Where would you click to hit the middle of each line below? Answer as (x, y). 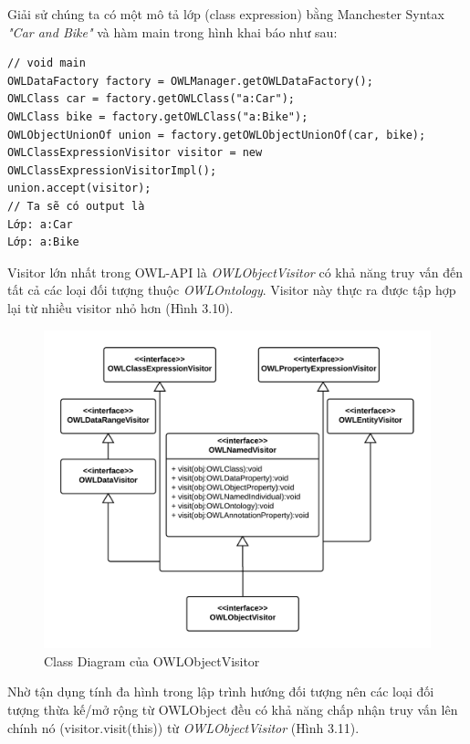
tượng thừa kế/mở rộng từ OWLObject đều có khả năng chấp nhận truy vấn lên (233, 709)
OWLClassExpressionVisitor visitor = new (135, 153)
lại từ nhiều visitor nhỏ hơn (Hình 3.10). (120, 307)
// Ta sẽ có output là (76, 206)
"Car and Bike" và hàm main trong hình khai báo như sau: (172, 31)
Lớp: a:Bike (43, 242)
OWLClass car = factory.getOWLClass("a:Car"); (151, 99)
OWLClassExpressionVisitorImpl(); (112, 170)
